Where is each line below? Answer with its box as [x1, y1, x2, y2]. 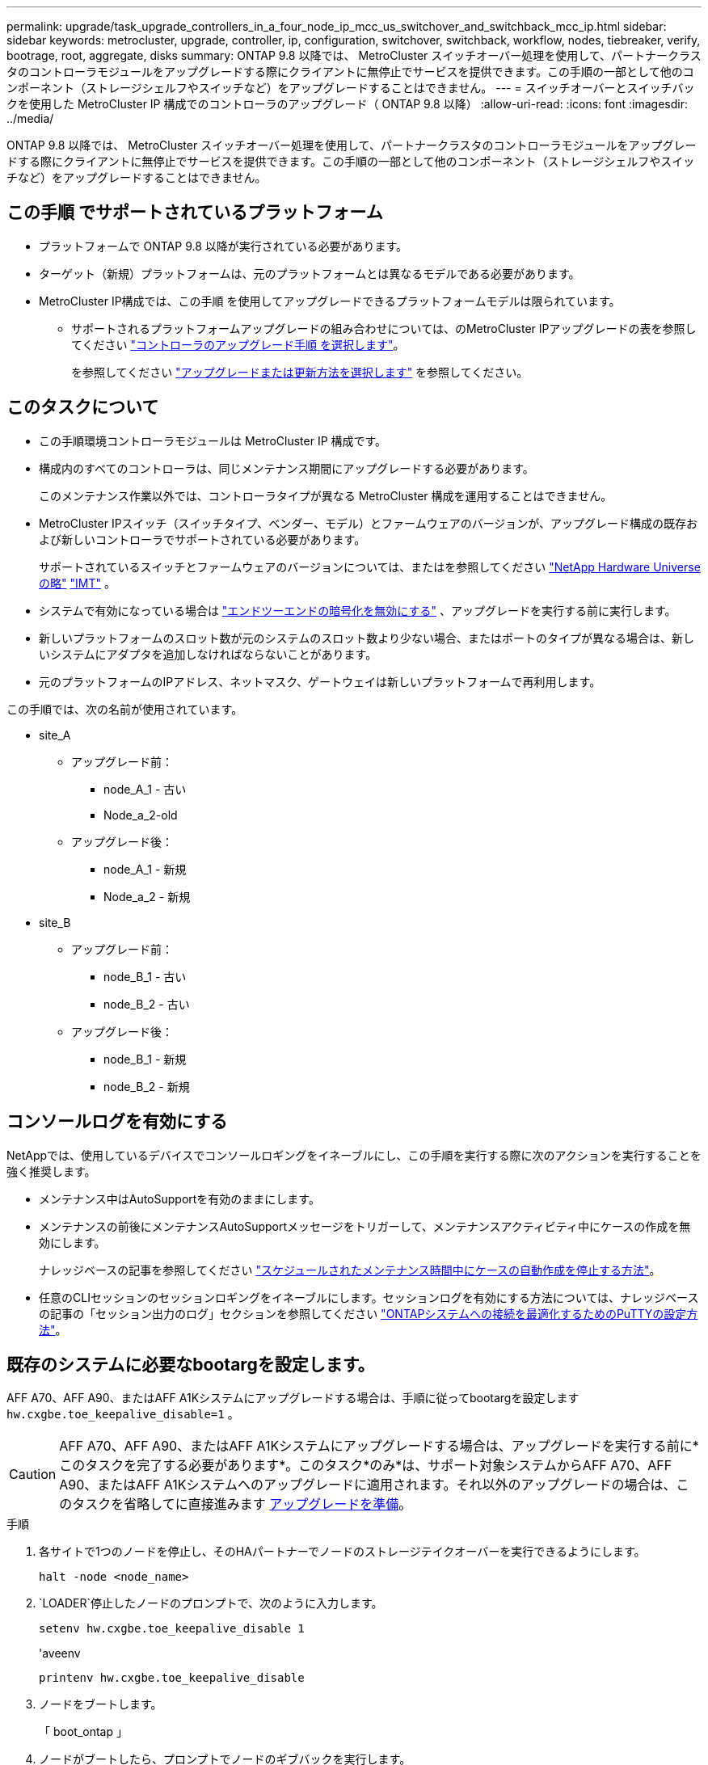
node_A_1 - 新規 [103, 861, 187, 876]
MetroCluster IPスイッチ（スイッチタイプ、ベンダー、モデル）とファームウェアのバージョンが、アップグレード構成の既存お [39, 516, 698, 530]
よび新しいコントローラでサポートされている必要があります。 [39, 532, 366, 546]
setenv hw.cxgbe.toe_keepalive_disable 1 [39, 1622, 305, 1636]
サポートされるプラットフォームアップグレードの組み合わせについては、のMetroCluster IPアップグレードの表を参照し [71, 321, 697, 335]
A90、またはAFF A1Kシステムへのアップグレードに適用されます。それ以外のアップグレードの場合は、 [59, 1476, 676, 1493]
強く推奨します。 [6, 1164, 96, 1178]
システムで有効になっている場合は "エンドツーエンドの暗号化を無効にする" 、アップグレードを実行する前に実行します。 [39, 603, 676, 617]
